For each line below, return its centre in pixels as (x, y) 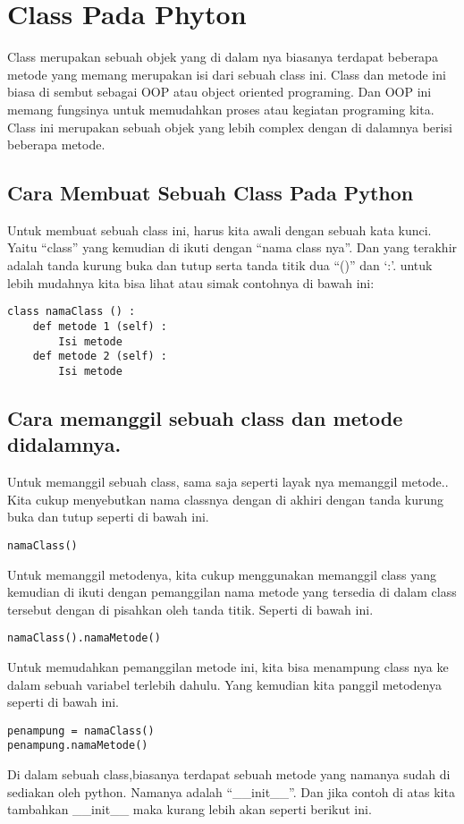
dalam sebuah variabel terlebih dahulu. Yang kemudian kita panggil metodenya (224, 684)
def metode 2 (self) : (100, 357)
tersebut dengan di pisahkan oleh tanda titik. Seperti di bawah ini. (190, 609)
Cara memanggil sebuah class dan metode (205, 417)
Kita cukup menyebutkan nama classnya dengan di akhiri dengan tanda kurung (225, 499)
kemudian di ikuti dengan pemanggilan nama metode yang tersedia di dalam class (232, 592)
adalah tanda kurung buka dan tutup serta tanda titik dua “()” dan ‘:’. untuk (220, 265)
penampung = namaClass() (81, 731)
